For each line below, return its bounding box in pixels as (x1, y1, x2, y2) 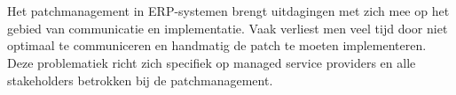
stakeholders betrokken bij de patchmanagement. (7, 70, 273, 89)
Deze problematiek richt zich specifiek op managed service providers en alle (7, 53, 416, 71)
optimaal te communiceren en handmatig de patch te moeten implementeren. (7, 36, 427, 55)
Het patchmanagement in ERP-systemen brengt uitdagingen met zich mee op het (7, 2, 450, 20)
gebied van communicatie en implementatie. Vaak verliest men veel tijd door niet (7, 18, 448, 37)
